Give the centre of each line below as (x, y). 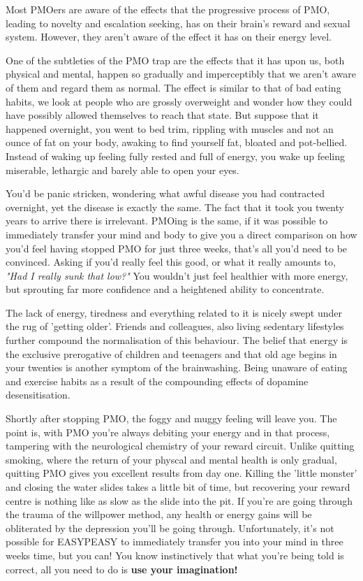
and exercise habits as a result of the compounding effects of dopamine (157, 381)
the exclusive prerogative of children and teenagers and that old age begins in (171, 353)
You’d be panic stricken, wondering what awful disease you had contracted (165, 193)
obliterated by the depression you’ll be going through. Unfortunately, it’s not (170, 528)
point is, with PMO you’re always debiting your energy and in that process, (168, 432)
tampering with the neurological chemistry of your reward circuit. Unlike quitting (180, 446)
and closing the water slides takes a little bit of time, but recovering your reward (178, 487)
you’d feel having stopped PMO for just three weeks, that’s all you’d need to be (177, 248)
